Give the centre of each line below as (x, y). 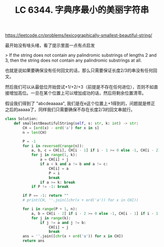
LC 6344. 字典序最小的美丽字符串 (82, 10)
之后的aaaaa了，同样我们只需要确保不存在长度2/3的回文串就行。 (70, 110)
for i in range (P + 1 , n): (50, 209)
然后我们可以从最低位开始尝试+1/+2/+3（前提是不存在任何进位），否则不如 (80, 87)
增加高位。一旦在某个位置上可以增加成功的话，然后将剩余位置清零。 (78, 93)
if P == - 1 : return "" (46, 196)
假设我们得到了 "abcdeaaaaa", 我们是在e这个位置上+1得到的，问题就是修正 (80, 104)
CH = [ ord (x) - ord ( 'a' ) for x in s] (61, 128)
